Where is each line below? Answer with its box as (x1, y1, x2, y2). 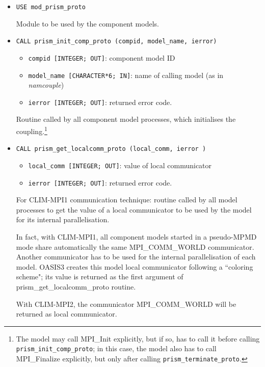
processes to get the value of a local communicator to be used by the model (16, 204, 252, 215)
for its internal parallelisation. (16, 214, 110, 225)
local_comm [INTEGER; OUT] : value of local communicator (28, 160, 212, 170)
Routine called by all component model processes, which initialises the (16, 114, 236, 124)
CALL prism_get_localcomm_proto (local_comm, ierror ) (16, 145, 206, 153)
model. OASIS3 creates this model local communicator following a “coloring (16, 261, 253, 272)
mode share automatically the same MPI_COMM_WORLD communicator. (16, 241, 254, 252)
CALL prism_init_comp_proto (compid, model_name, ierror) (16, 38, 217, 45)
